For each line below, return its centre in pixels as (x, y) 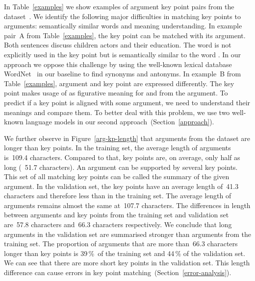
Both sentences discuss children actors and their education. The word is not (118, 45)
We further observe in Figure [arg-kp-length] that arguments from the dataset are (127, 138)
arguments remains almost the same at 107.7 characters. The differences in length (127, 205)
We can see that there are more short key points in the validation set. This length (127, 263)
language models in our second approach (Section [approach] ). (120, 122)
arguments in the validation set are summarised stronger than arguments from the (127, 234)
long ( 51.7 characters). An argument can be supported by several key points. (121, 167)
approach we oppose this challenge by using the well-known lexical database (118, 64)
